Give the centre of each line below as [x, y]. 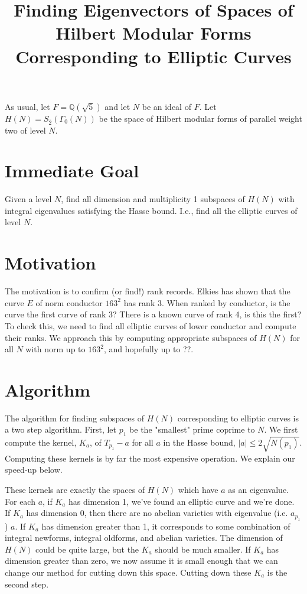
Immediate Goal [72, 171]
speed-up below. [34, 470]
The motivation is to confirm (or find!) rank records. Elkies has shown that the [148, 291]
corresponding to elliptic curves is [238, 418]
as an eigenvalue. [258, 489]
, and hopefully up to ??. [148, 349]
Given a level [28, 199]
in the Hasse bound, [199, 442]
